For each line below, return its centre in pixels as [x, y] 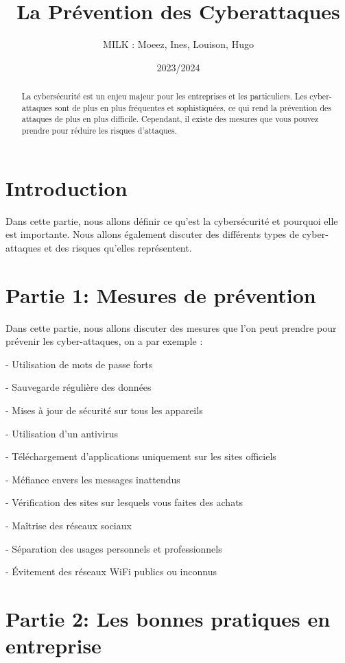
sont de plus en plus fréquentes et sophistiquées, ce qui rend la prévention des [193, 107]
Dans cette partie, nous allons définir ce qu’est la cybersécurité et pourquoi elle [172, 220]
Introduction [67, 188]
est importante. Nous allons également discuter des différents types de [152, 234]
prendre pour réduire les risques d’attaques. [99, 131]
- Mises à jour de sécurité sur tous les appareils [104, 410]
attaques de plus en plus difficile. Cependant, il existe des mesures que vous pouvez [170, 119]
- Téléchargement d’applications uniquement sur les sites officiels [141, 456]
